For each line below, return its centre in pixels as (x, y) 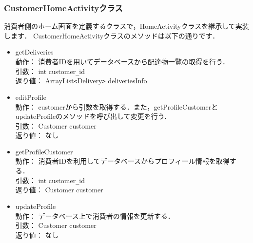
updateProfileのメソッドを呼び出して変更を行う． (93, 116)
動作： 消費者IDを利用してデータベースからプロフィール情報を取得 (122, 161)
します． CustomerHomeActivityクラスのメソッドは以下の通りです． (112, 35)
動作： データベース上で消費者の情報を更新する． (95, 215)
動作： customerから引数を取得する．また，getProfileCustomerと (117, 106)
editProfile (31, 97)
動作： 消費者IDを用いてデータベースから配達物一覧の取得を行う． (122, 61)
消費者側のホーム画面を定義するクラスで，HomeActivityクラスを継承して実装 (126, 26)
